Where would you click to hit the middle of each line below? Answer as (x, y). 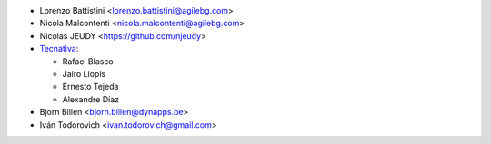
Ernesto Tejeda (90, 87)
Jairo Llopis (84, 73)
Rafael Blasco (88, 61)
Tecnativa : (59, 49)
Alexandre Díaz (91, 99)
